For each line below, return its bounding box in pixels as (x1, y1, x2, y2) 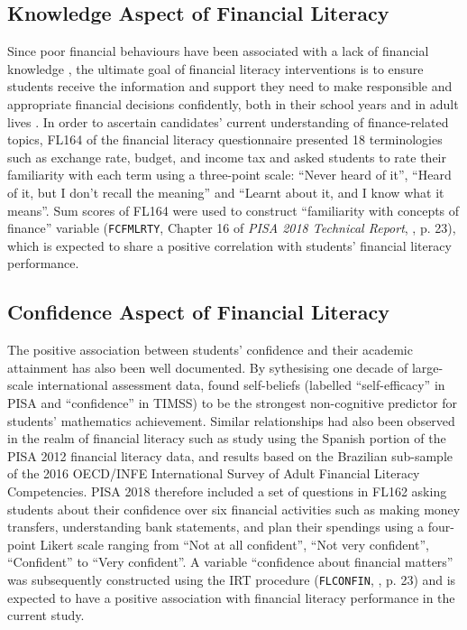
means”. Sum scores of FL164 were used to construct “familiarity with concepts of (7, 200, 460, 219)
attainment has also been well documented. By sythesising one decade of (7, 357, 408, 376)
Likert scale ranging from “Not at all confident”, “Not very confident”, (40, 534, 429, 553)
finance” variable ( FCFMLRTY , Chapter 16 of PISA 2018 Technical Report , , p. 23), (7, 218, 456, 237)
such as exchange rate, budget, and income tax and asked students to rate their (7, 147, 446, 166)
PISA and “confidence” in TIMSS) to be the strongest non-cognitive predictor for (7, 393, 458, 412)
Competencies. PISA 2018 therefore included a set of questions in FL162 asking (7, 481, 447, 500)
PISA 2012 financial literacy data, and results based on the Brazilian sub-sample (7, 446, 453, 465)
